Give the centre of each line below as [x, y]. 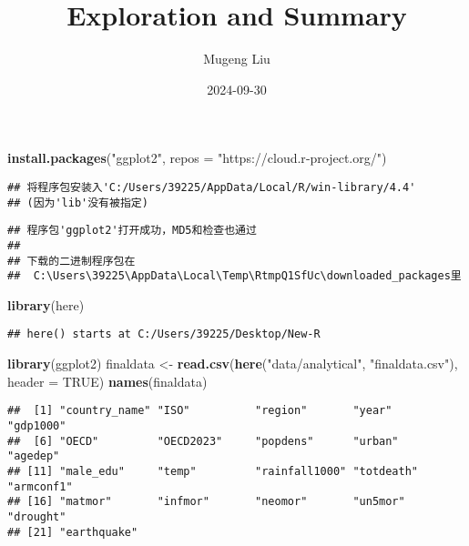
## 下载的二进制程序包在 [71, 261]
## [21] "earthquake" [73, 532]
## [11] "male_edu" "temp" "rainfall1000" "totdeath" [213, 471]
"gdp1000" [37, 425]
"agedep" [34, 456]
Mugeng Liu [237, 59]
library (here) [46, 304]
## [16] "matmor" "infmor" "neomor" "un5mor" [206, 502]
